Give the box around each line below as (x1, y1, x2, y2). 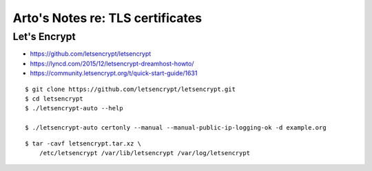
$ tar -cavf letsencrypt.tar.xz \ (25, 139, 141, 148)
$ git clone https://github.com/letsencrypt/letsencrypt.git (25, 85, 236, 93)
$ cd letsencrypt (25, 94, 83, 103)
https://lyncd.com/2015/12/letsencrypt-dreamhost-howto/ (30, 59, 194, 68)
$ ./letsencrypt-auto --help (25, 104, 123, 112)
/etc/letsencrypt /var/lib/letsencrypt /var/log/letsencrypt (39, 149, 251, 157)
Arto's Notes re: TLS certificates (12, 10, 203, 26)
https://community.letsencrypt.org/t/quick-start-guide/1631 (30, 69, 198, 77)
